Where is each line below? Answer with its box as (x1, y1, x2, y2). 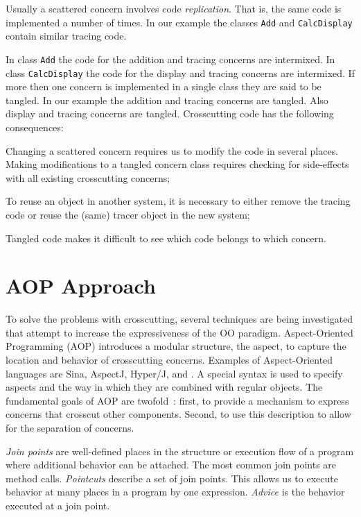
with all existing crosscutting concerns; (6, 170, 170, 185)
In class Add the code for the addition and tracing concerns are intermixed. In (6, 51, 335, 66)
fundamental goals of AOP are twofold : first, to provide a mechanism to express (6, 393, 349, 407)
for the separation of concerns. (6, 420, 134, 434)
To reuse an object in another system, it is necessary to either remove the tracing (6, 194, 351, 208)
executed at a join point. (6, 498, 110, 512)
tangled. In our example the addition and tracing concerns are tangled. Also (6, 92, 328, 107)
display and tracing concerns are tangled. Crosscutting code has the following (6, 106, 334, 121)
